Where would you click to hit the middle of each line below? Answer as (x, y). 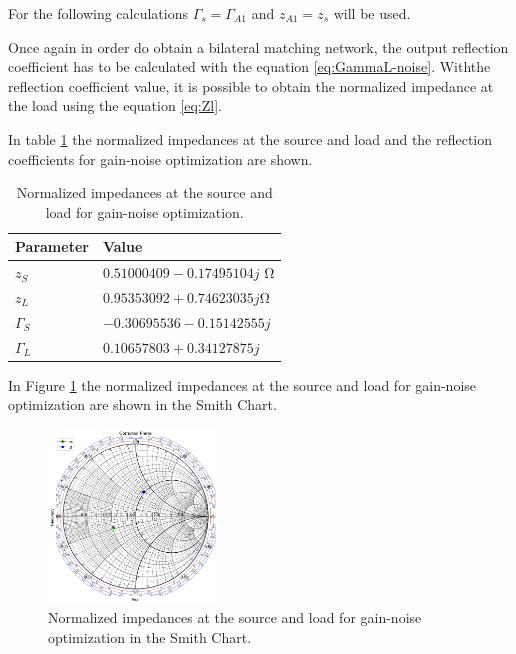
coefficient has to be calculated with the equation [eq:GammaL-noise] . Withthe (249, 66)
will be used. (372, 13)
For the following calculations (98, 13)
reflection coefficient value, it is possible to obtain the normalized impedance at (251, 85)
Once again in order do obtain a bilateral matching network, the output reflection (258, 46)
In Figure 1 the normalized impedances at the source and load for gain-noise (242, 384)
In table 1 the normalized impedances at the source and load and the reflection (250, 138)
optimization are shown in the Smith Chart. (142, 404)
